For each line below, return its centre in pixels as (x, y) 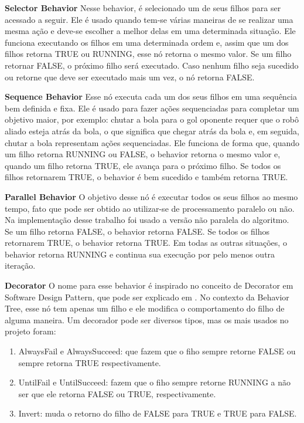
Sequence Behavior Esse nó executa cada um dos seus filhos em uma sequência (151, 97)
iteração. (20, 265)
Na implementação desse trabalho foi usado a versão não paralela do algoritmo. (147, 220)
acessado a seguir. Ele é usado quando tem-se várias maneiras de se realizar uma (149, 19)
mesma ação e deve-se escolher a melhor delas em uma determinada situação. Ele (150, 31)
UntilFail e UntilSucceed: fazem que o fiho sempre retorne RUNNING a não (155, 382)
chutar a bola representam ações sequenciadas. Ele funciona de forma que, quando (152, 142)
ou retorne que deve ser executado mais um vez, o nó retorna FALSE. (130, 77)
